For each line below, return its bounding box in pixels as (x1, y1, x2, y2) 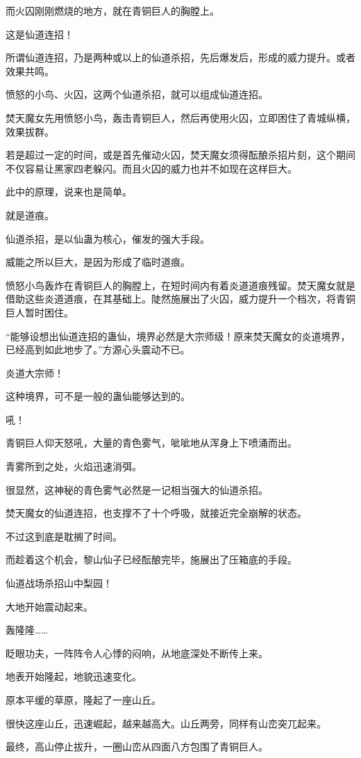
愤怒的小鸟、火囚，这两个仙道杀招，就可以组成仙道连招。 (6, 87, 268, 102)
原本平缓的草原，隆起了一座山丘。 (6, 693, 161, 707)
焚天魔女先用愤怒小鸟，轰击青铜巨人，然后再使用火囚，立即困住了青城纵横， (6, 110, 355, 124)
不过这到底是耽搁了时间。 (6, 529, 122, 543)
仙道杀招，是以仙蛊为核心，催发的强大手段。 (6, 231, 210, 245)
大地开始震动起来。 (6, 599, 93, 613)
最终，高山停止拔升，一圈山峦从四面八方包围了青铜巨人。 (6, 739, 268, 754)
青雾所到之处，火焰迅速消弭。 (6, 459, 142, 474)
